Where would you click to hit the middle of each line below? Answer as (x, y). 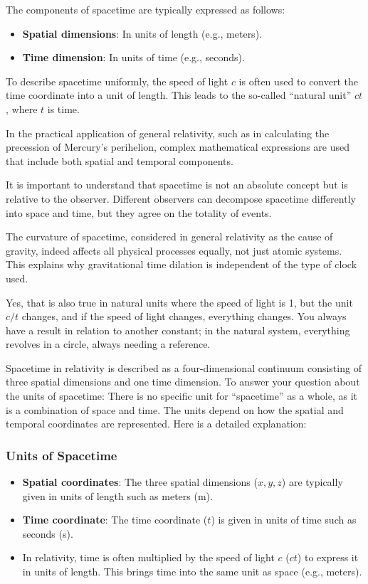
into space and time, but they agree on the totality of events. (139, 212)
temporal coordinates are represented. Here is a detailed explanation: (156, 424)
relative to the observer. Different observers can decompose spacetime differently (181, 198)
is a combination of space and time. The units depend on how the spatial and (175, 409)
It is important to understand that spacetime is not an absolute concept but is (177, 185)
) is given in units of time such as (284, 520)
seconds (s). (48, 533)
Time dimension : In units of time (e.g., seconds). (133, 57)
